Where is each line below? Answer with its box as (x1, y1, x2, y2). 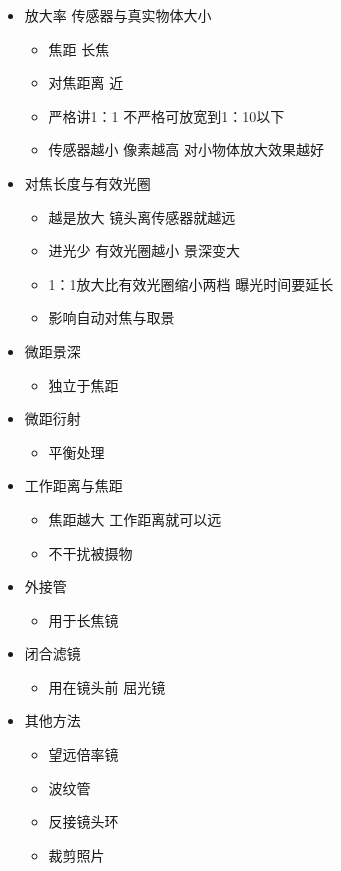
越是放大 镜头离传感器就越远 (48, 206, 236, 227)
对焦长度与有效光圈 (24, 172, 151, 193)
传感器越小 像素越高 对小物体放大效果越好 (48, 139, 324, 160)
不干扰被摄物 (48, 542, 133, 563)
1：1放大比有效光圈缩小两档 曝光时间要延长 (48, 273, 334, 294)
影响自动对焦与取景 (48, 307, 175, 328)
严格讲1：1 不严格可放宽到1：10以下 (48, 105, 285, 126)
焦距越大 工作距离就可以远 (48, 508, 222, 529)
